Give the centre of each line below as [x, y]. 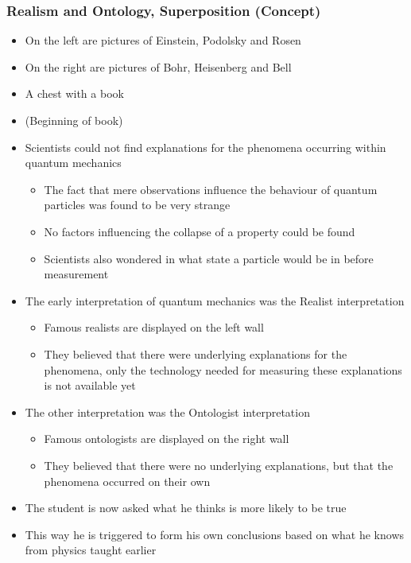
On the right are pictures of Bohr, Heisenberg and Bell [158, 66]
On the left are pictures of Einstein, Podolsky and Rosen [163, 40]
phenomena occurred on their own [127, 481]
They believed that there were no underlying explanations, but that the [219, 465]
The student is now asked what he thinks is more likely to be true [186, 508]
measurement [76, 274]
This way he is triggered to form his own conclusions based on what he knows [215, 534]
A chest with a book [74, 93]
